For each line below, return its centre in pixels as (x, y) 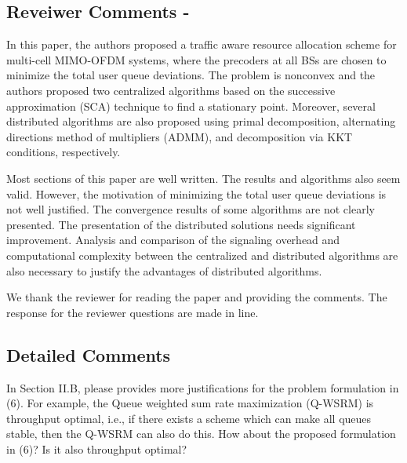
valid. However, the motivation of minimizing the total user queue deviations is (196, 193)
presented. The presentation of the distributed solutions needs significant (181, 224)
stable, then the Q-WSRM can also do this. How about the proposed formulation (201, 434)
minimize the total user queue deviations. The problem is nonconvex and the (191, 75)
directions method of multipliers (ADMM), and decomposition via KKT (180, 136)
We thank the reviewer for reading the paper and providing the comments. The (197, 297)
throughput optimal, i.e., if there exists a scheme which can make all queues (189, 418)
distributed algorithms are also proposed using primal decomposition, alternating (201, 121)
